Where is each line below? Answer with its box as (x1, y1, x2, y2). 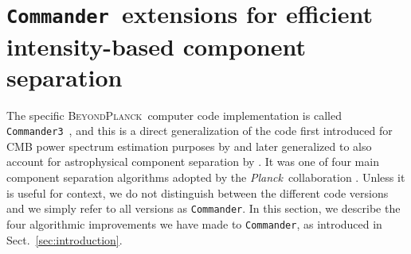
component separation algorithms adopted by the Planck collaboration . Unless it (6, 169, 405, 186)
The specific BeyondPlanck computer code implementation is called (6, 106, 342, 123)
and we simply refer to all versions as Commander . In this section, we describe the (6, 200, 401, 217)
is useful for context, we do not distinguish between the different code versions (6, 184, 389, 201)
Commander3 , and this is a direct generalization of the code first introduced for (6, 122, 393, 139)
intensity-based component (6, 29, 306, 62)
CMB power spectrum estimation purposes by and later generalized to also (6, 137, 372, 154)
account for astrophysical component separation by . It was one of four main (6, 153, 379, 170)
